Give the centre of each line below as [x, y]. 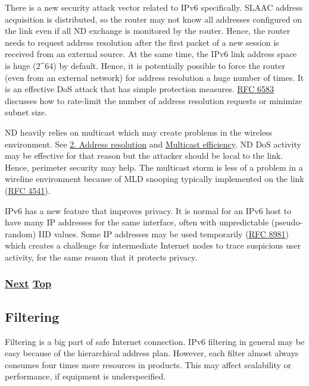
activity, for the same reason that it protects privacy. [101, 257]
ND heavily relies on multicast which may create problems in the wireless [139, 132]
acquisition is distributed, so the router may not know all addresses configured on [153, 19]
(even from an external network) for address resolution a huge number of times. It [154, 77]
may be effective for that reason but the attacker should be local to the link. [144, 156]
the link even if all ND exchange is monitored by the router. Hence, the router [148, 31]
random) [21, 233]
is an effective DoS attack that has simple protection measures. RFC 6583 [140, 89]
